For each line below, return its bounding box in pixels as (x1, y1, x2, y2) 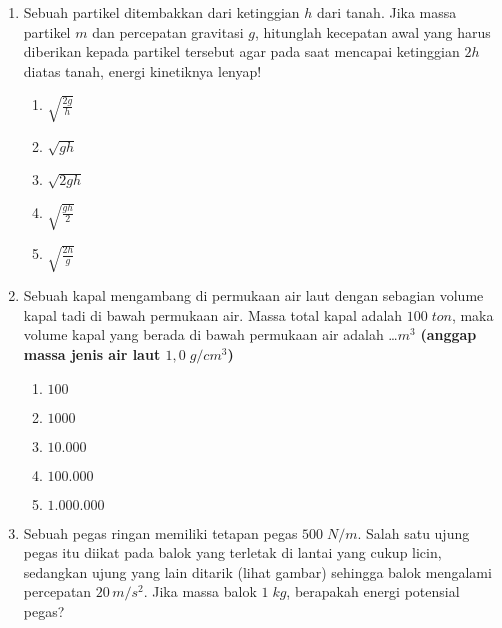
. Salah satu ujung (357, 522, 470, 543)
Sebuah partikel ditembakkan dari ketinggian (23, 2, 300, 22)
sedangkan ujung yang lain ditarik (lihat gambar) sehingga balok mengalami (23, 561, 492, 582)
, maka (451, 304, 494, 325)
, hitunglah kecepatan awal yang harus (254, 21, 491, 42)
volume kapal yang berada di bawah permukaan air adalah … (23, 324, 398, 345)
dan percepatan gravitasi (92, 21, 244, 42)
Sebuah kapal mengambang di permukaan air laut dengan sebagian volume (23, 285, 484, 306)
